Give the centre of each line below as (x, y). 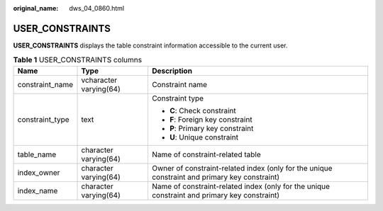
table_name (37, 154)
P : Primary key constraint (211, 128)
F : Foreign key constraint (211, 119)
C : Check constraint (203, 110)
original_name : (36, 8)
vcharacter (99, 80)
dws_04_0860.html (96, 8)
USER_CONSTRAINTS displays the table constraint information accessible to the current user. (150, 45)
